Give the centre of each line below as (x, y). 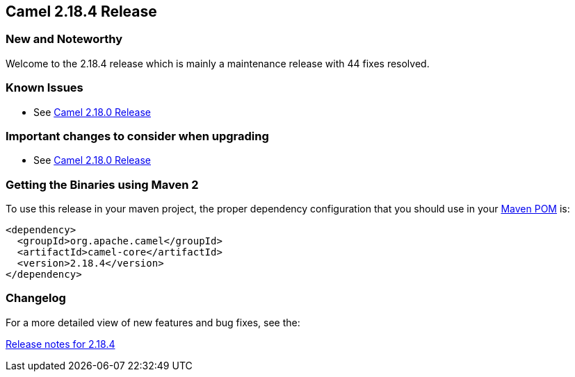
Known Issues (44, 88)
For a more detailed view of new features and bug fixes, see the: (153, 322)
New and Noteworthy (64, 39)
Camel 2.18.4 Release (81, 11)
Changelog (36, 298)
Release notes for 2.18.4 (60, 344)
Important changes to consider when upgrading (137, 136)
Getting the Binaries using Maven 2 (102, 184)
